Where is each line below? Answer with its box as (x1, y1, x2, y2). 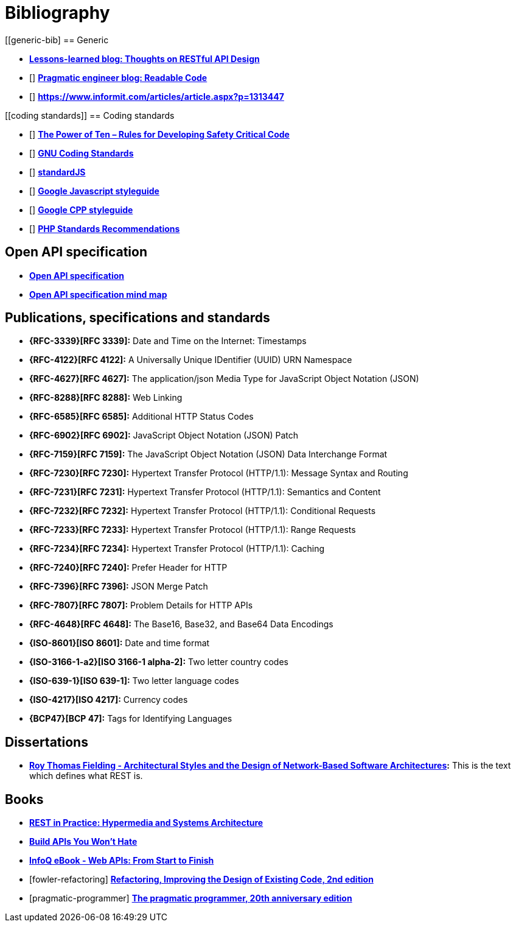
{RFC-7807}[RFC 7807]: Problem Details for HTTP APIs (29, 600, 253, 611)
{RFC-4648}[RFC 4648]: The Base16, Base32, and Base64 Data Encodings (29, 619, 333, 630)
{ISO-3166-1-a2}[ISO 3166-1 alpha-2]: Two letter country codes (29, 657, 288, 668)
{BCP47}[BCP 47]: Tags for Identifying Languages (29, 713, 232, 724)
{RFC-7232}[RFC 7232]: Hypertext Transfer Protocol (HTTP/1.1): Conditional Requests (29, 506, 376, 516)
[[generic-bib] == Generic (5, 34, 109, 45)
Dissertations (5, 734, 88, 750)
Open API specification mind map (29, 289, 167, 300)
